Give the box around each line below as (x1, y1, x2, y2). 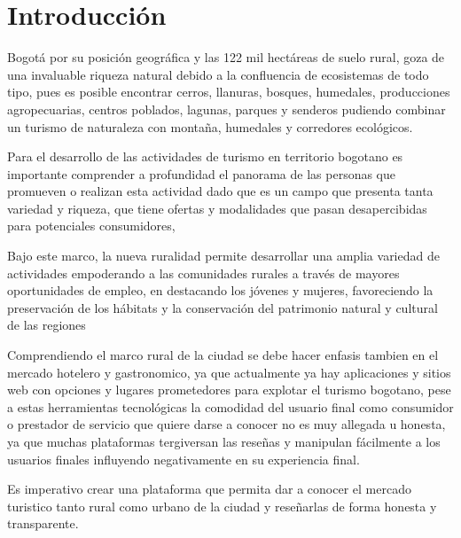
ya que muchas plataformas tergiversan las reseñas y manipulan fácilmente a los (7, 433, 441, 450)
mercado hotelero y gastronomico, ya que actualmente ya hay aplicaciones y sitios (7, 363, 451, 381)
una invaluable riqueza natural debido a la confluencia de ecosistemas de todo (7, 65, 429, 83)
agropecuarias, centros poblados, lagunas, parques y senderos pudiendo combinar (7, 99, 446, 118)
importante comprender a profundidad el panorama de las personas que (7, 164, 396, 183)
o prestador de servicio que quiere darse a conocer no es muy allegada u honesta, (7, 415, 446, 433)
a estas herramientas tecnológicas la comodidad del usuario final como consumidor (7, 397, 454, 416)
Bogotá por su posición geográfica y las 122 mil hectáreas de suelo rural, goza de (7, 48, 445, 66)
